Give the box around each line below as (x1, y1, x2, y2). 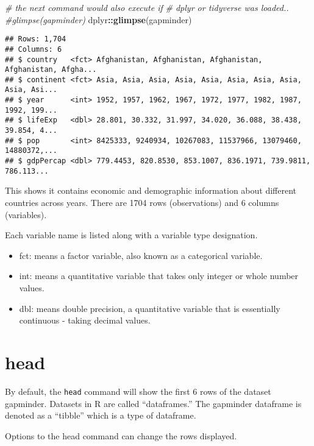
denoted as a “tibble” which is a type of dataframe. (5, 409, 196, 422)
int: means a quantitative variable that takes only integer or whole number (19, 269, 299, 282)
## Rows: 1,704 (5, 35, 66, 44)
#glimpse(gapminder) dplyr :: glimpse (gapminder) (5, 13, 192, 26)
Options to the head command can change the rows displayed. (5, 429, 237, 442)
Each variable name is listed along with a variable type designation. (5, 228, 258, 241)
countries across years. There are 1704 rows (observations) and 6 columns (5, 196, 279, 208)
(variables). (5, 208, 47, 221)
